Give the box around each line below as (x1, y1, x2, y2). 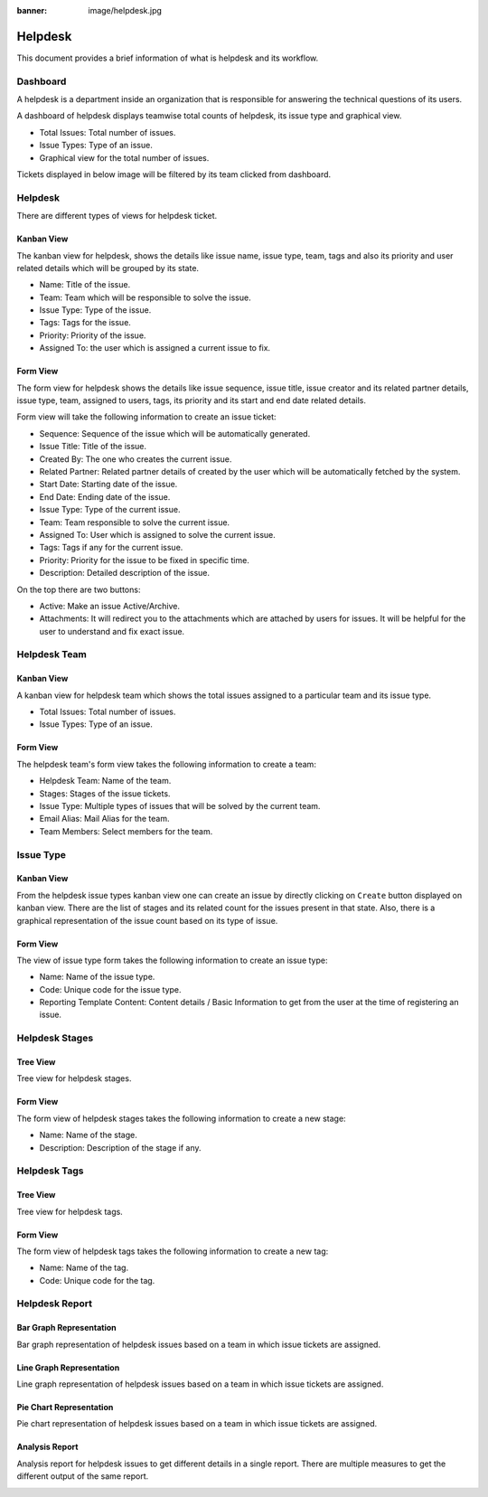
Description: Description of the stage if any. (39, 1142, 202, 1153)
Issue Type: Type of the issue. (39, 305, 152, 315)
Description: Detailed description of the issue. (39, 568, 211, 579)
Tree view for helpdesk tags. (16, 1206, 124, 1217)
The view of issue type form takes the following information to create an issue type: (16, 955, 328, 965)
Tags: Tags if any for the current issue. (39, 542, 183, 553)
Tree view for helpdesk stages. (16, 1073, 132, 1084)
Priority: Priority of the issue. (39, 330, 146, 341)
